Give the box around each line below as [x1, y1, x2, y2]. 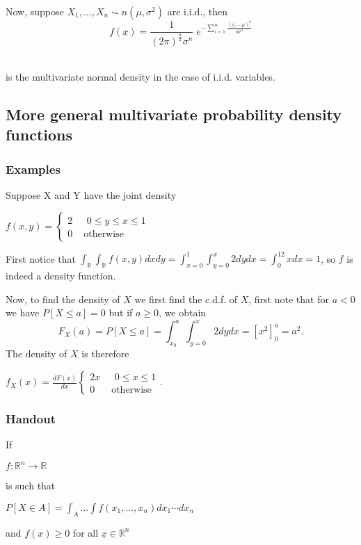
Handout [6, 409, 56, 427]
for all [72, 525, 99, 539]
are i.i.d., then [167, 4, 228, 18]
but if [109, 305, 133, 320]
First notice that [6, 251, 77, 266]
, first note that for [248, 291, 329, 306]
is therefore [81, 346, 129, 361]
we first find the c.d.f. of [134, 291, 238, 306]
